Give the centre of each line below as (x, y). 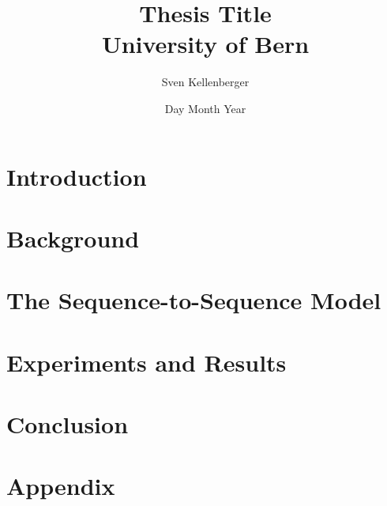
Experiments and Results (147, 362)
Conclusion (68, 424)
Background (73, 238)
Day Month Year (205, 108)
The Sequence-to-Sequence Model (194, 300)
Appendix (61, 486)
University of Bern (205, 44)
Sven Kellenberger (205, 82)
